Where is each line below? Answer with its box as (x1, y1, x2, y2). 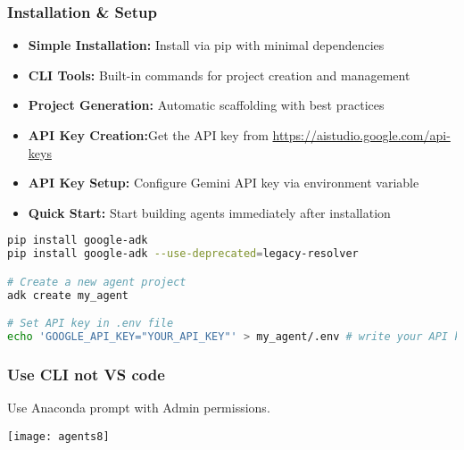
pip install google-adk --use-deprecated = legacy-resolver (7, 247, 359, 261)
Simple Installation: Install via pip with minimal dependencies (28, 36, 385, 54)
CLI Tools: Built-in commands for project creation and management (28, 65, 410, 84)
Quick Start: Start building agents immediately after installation (28, 203, 391, 221)
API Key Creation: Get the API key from (28, 126, 269, 144)
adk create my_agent (7, 288, 129, 302)
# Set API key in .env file (7, 317, 174, 330)
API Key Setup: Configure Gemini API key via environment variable (28, 173, 419, 192)
